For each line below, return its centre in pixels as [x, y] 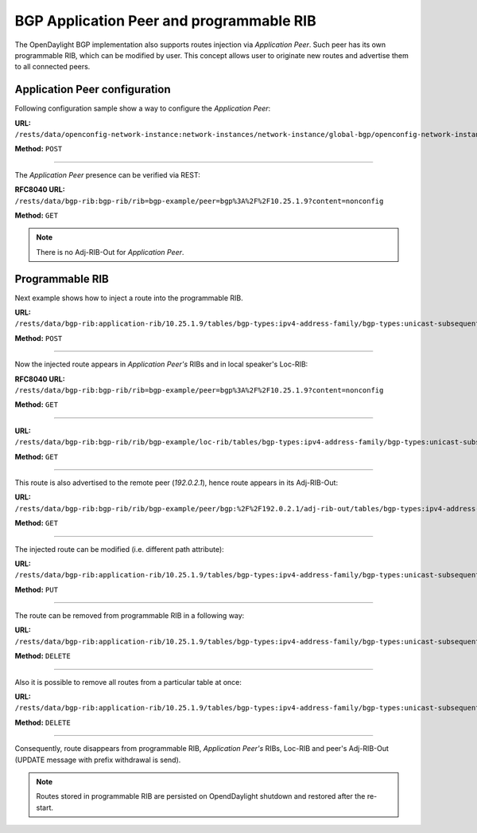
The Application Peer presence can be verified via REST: [107, 174]
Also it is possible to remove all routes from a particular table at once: [128, 682]
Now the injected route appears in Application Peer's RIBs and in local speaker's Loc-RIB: [161, 364]
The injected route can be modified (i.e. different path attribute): [119, 549]
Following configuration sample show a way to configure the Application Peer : [143, 108]
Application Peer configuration [93, 90]
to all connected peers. [52, 67]
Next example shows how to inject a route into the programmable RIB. [129, 298]
